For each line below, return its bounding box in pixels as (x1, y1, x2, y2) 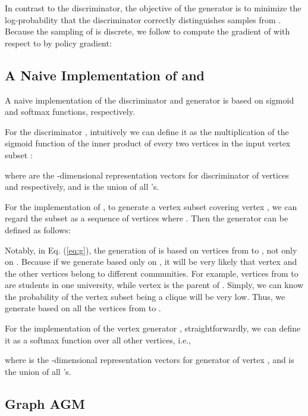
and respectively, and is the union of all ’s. (5, 180, 159, 193)
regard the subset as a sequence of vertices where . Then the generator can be (5, 212, 288, 224)
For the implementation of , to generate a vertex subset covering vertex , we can (5, 200, 297, 212)
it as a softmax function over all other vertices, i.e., (5, 333, 191, 346)
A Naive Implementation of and (5, 65, 205, 84)
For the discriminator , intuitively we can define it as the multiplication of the (5, 125, 289, 137)
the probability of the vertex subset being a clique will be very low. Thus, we (5, 290, 285, 302)
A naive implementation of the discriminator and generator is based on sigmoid (5, 93, 294, 106)
